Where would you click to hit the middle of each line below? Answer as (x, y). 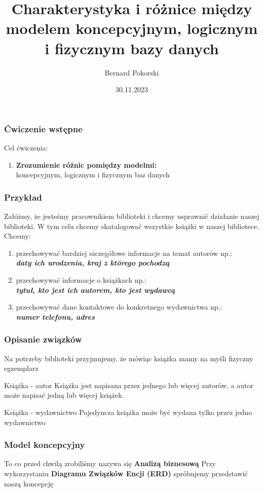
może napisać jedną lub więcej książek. (64, 395)
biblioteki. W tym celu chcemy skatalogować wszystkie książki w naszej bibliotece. (132, 226)
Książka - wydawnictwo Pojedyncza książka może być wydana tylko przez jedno (128, 412)
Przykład (23, 197)
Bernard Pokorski (132, 72)
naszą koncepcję (29, 483)
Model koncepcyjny (45, 445)
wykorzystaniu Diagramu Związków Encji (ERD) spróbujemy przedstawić (126, 473)
